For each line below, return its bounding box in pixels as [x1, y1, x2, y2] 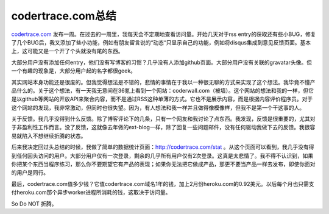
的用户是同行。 [11, 169, 49, 176]
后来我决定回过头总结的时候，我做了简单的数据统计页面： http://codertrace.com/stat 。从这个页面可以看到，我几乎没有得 [11, 143, 314, 151]
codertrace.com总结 [11, 9, 117, 23]
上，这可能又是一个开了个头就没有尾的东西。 [11, 48, 124, 55]
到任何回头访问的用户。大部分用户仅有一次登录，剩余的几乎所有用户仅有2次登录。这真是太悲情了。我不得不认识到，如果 [11, 152, 314, 159]
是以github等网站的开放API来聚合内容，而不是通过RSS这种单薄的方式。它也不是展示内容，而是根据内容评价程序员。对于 [11, 95, 313, 103]
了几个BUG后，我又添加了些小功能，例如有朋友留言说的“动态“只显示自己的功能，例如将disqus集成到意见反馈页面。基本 [11, 38, 311, 46]
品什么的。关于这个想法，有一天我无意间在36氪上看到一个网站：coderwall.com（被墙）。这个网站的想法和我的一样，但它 [11, 87, 314, 94]
